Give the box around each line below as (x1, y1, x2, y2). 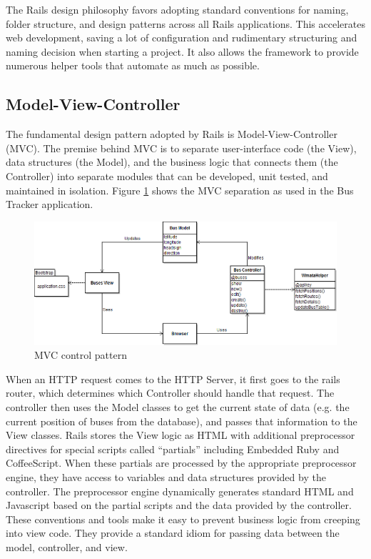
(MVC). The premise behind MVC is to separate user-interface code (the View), (6, 140, 357, 155)
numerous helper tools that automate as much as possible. (6, 58, 260, 73)
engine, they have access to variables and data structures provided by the (6, 469, 326, 484)
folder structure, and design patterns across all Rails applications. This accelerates (6, 16, 365, 31)
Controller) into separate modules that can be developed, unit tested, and (6, 168, 328, 183)
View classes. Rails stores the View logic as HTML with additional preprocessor (6, 427, 355, 442)
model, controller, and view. (6, 539, 128, 554)
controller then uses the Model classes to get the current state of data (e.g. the (6, 400, 350, 415)
